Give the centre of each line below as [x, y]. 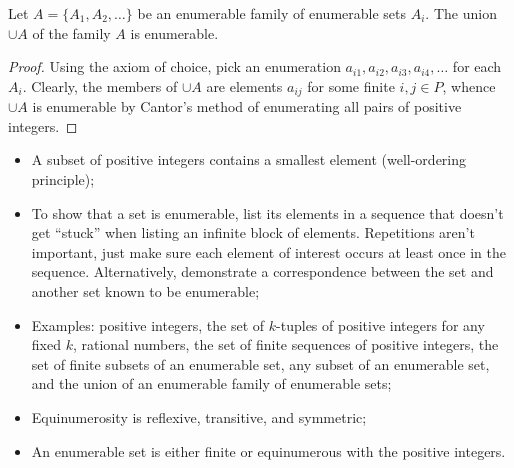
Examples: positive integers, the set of [148, 324]
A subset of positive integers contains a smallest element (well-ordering [249, 159]
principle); [63, 179]
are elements [244, 85]
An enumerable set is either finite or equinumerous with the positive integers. [268, 450]
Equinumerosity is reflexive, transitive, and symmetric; [199, 416]
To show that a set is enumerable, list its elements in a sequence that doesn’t [267, 212]
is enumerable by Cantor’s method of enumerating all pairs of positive [247, 106]
